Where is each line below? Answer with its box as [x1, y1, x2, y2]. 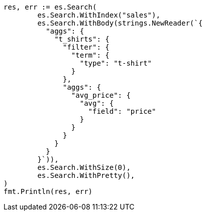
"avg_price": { [71, 91, 131, 99]
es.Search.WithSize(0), [37, 163, 131, 171]
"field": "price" [88, 107, 156, 115]
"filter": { [63, 43, 110, 51]
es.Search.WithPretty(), [37, 171, 135, 179]
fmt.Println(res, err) [4, 187, 93, 195]
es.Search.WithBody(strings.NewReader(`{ [37, 19, 203, 27]
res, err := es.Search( [4, 3, 97, 11]
